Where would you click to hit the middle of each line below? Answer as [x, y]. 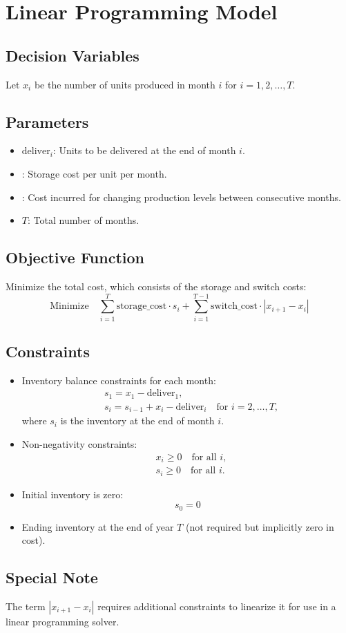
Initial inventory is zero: [73, 494]
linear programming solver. [63, 622]
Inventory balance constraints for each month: [119, 380]
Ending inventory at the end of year [98, 526]
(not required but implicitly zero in [260, 526]
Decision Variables [73, 55]
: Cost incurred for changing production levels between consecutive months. [181, 197]
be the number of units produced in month [125, 84]
